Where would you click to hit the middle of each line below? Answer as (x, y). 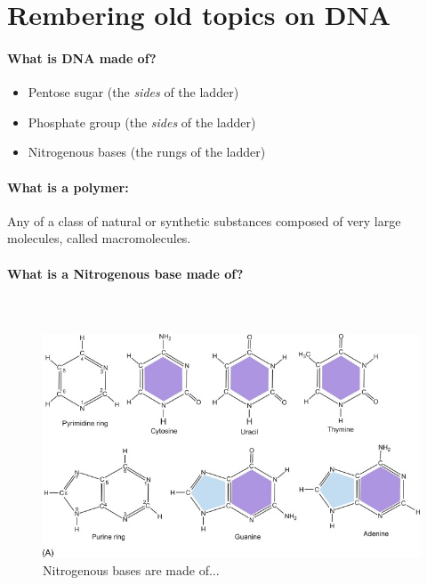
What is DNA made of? (82, 57)
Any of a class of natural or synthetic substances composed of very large (204, 220)
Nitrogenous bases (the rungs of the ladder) (147, 152)
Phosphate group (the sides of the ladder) (142, 122)
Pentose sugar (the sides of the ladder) (133, 92)
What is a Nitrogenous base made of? (125, 273)
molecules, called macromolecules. (99, 238)
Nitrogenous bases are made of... (131, 569)
